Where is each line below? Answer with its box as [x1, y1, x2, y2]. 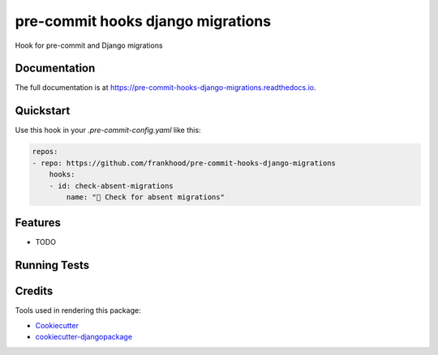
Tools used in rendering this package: [15, 306, 141, 315]
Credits [15, 284, 54, 298]
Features [15, 216, 61, 230]
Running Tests [15, 259, 89, 272]
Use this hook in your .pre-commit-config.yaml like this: [15, 126, 202, 135]
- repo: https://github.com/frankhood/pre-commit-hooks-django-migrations [32, 158, 337, 168]
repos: [32, 147, 58, 156]
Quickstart [15, 104, 71, 118]
